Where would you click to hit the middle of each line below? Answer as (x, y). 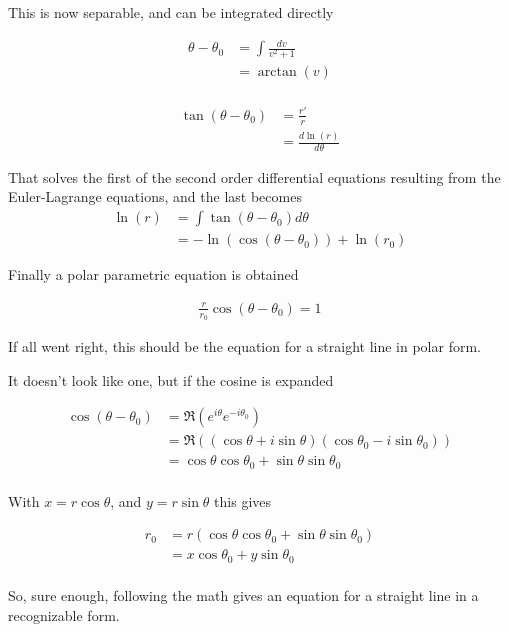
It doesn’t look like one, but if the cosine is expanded (171, 379)
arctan (277, 72)
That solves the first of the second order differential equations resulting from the (254, 176)
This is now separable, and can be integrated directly (171, 12)
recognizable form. (64, 614)
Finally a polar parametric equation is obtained (153, 274)
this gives (243, 500)
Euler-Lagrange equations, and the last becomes (155, 196)
